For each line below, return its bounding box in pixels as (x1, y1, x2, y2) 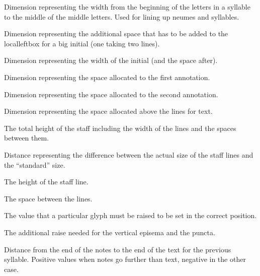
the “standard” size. (4, 159, 65, 170)
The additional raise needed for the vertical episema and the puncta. (4, 227, 215, 237)
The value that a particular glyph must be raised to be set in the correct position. (4, 210, 257, 221)
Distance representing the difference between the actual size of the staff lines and (4, 149, 253, 160)
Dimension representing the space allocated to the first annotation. (4, 72, 210, 82)
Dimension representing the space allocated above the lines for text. (4, 106, 213, 116)
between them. (4, 132, 49, 143)
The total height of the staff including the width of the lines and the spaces (4, 122, 236, 133)
